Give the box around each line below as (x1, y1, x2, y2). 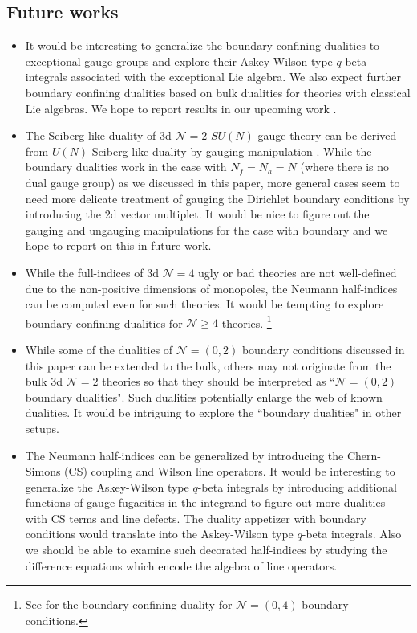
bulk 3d (25, 373, 63, 390)
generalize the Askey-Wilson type (25, 478, 189, 495)
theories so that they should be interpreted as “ (102, 373, 335, 390)
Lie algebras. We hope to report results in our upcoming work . (25, 100, 337, 116)
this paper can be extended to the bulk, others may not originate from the (25, 357, 391, 374)
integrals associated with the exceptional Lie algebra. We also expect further (25, 68, 401, 85)
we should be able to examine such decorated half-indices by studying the (25, 541, 387, 558)
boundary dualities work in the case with (25, 158, 227, 175)
